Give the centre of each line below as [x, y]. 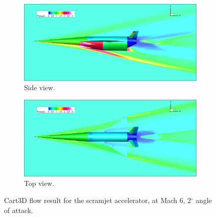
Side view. [40, 87]
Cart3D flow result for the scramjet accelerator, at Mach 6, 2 [98, 200]
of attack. [19, 210]
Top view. [39, 183]
